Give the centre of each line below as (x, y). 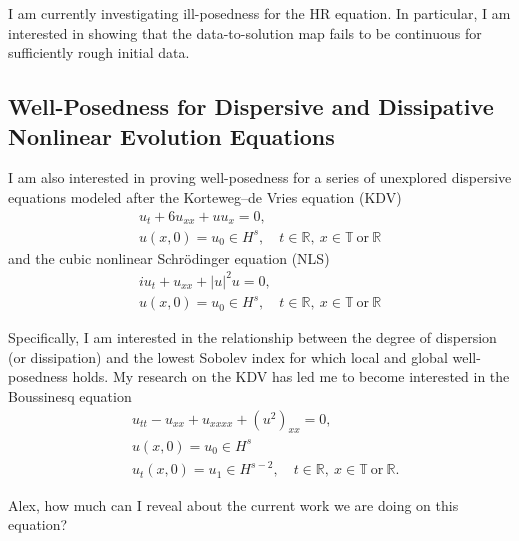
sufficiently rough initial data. (99, 52)
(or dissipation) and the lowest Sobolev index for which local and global (228, 356)
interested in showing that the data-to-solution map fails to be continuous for (245, 32)
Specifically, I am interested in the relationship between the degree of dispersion (252, 337)
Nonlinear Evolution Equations (171, 135)
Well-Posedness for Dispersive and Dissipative (251, 106)
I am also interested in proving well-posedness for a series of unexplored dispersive (260, 177)
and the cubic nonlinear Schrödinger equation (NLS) (169, 257)
